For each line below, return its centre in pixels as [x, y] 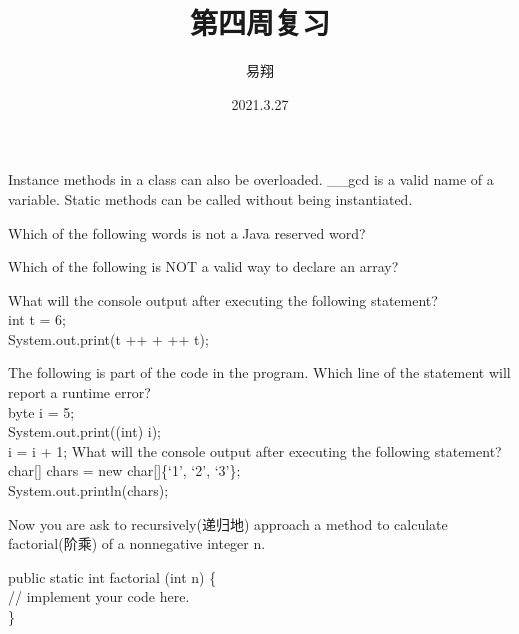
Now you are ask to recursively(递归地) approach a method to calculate [228, 523]
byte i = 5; [41, 411]
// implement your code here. [99, 596]
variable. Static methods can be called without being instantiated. [210, 198]
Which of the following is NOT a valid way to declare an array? [203, 266]
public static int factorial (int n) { [112, 576]
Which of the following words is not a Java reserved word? [187, 232]
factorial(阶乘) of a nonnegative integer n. [137, 543]
